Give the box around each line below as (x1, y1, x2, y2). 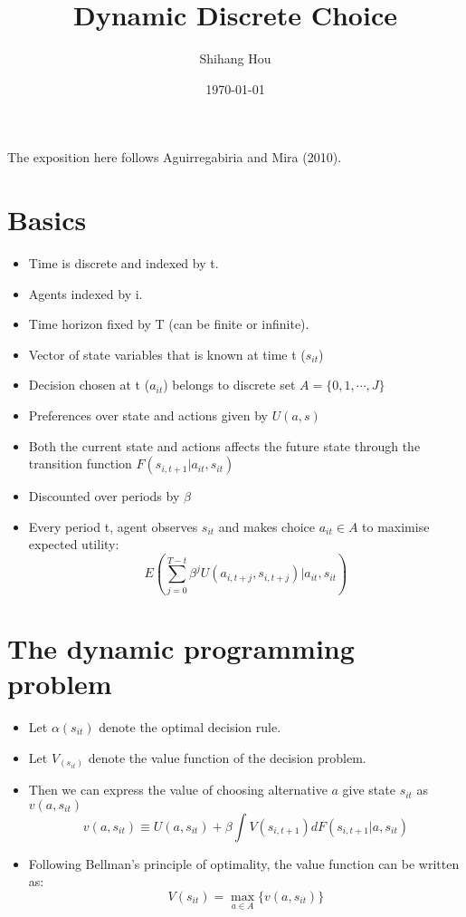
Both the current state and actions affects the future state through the (28, 436, 421, 455)
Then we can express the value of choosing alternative (28, 780, 328, 799)
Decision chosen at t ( (28, 375, 150, 394)
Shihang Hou (199, 49, 271, 68)
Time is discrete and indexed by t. (28, 254, 219, 273)
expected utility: (28, 535, 119, 554)
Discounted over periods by (28, 487, 180, 506)
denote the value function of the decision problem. (88, 748, 366, 767)
